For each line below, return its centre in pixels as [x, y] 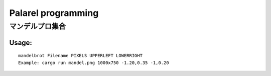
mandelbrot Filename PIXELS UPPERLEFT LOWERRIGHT [81, 56]
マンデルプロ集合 [38, 26]
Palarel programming [54, 13]
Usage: [21, 42]
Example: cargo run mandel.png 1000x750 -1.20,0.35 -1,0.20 [94, 63]
